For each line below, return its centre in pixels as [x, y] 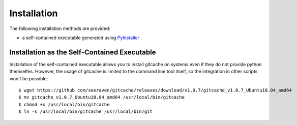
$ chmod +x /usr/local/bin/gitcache [64, 104]
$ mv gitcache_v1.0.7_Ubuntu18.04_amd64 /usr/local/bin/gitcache [102, 97]
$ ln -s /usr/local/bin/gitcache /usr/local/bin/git [85, 112]
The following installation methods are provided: [60, 28]
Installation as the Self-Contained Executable [83, 52]
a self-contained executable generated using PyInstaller [81, 38]
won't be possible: [29, 78]
